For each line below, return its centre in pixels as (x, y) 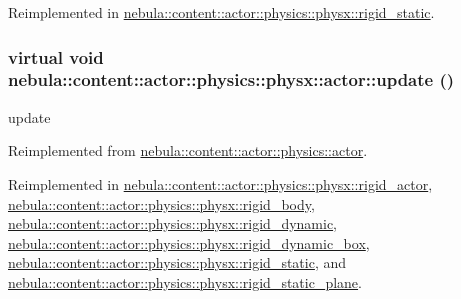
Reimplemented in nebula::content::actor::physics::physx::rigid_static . (221, 12)
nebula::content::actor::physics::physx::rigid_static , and (177, 262)
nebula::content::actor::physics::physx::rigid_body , (161, 203)
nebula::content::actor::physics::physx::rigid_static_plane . (185, 281)
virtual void (56, 56)
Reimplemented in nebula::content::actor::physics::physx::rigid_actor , (220, 183)
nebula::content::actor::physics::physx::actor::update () (231, 79)
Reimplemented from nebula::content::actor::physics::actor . (188, 150)
